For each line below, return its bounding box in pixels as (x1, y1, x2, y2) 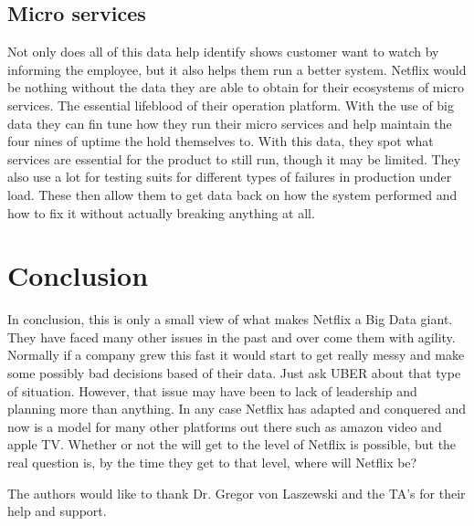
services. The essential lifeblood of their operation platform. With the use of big (7, 95, 455, 114)
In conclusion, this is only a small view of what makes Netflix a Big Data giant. (7, 310, 453, 329)
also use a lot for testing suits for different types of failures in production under (7, 167, 452, 186)
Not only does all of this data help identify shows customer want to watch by (7, 42, 439, 61)
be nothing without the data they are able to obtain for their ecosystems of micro (7, 78, 465, 97)
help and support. (7, 501, 107, 521)
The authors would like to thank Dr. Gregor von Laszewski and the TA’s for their (7, 483, 466, 502)
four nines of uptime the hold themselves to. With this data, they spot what (7, 131, 434, 151)
